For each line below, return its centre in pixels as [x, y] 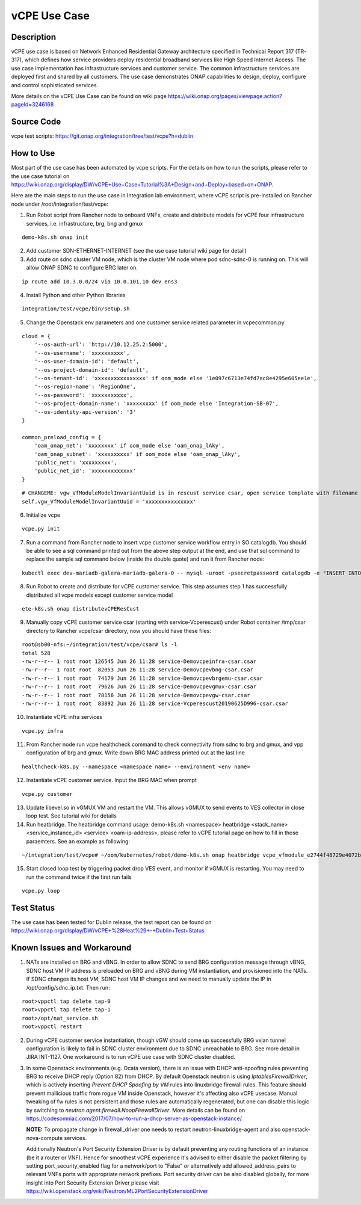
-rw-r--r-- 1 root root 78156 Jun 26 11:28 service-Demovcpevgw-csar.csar [136, 695]
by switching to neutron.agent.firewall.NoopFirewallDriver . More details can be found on [136, 1110]
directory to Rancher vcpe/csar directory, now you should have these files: [119, 630]
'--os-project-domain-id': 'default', [91, 370]
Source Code [36, 122]
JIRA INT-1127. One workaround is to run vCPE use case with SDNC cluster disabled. [131, 1057]
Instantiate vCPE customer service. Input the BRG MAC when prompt [111, 780]
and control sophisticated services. [55, 85]
